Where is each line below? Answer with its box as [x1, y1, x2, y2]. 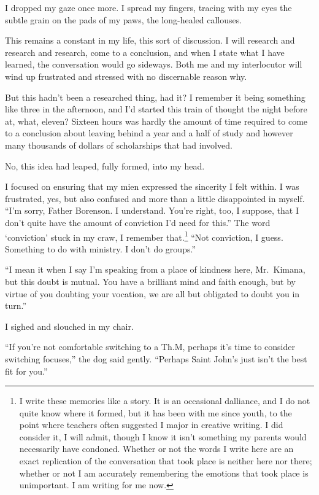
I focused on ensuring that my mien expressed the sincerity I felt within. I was [5, 180, 299, 193]
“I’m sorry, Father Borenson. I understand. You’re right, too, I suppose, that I [5, 204, 299, 217]
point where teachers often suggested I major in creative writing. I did [19, 418, 283, 431]
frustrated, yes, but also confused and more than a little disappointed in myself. [5, 192, 305, 205]
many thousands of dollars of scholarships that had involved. [5, 138, 233, 151]
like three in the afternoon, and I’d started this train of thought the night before [5, 103, 307, 115]
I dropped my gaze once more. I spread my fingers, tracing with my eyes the [5, 1, 292, 14]
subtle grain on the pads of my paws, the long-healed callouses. [5, 13, 242, 26]
